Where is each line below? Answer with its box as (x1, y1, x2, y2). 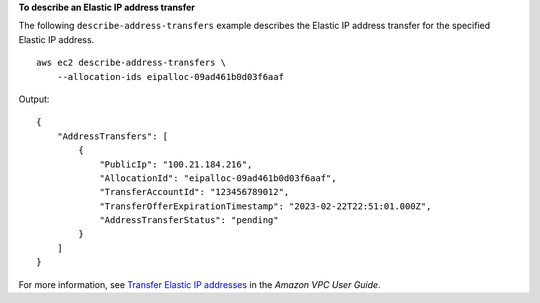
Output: (18, 93, 50, 105)
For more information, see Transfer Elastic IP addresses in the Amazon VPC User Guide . (18, 278, 381, 290)
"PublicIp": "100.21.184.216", (99, 158, 253, 170)
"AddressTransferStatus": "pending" (99, 215, 279, 226)
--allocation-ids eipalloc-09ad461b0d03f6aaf (56, 71, 285, 82)
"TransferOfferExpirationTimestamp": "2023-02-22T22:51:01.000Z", (99, 200, 432, 212)
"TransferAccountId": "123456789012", (99, 186, 290, 198)
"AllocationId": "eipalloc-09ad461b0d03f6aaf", (99, 172, 337, 184)
